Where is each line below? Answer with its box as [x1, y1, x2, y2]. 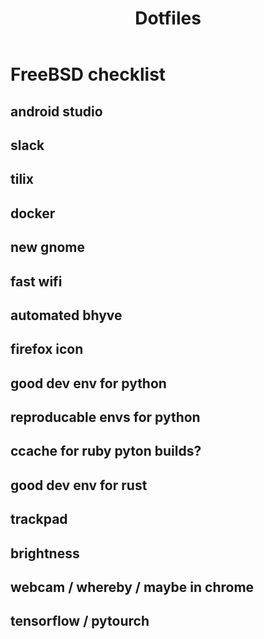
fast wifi [10, 273, 63, 290]
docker [10, 205, 56, 222]
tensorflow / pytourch [10, 613, 150, 630]
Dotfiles [134, 7, 202, 30]
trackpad [10, 511, 68, 528]
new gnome [10, 239, 86, 256]
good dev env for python [10, 375, 167, 392]
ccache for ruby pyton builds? [10, 443, 202, 460]
